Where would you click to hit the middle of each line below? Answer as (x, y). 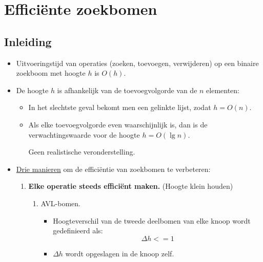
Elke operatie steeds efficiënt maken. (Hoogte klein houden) (131, 186)
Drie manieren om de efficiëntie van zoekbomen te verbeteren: (113, 169)
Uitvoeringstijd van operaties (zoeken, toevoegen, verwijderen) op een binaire (137, 63)
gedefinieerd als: (78, 231)
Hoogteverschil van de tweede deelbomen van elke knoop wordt (152, 220)
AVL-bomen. (60, 203)
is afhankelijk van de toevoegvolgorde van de (127, 90)
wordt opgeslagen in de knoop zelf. (120, 253)
